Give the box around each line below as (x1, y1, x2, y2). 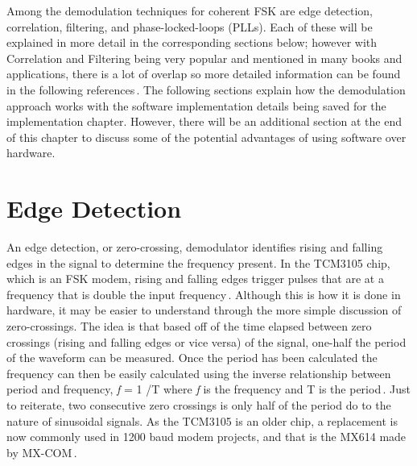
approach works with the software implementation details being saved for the (6, 97, 386, 114)
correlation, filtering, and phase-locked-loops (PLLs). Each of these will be (6, 18, 373, 35)
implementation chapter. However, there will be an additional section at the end (6, 113, 402, 130)
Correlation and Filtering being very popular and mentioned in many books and (6, 49, 403, 66)
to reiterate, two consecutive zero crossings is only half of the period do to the (6, 397, 391, 413)
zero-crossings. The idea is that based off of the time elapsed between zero (6, 318, 372, 335)
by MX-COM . (6, 443, 77, 460)
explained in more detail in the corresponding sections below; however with (6, 34, 378, 51)
